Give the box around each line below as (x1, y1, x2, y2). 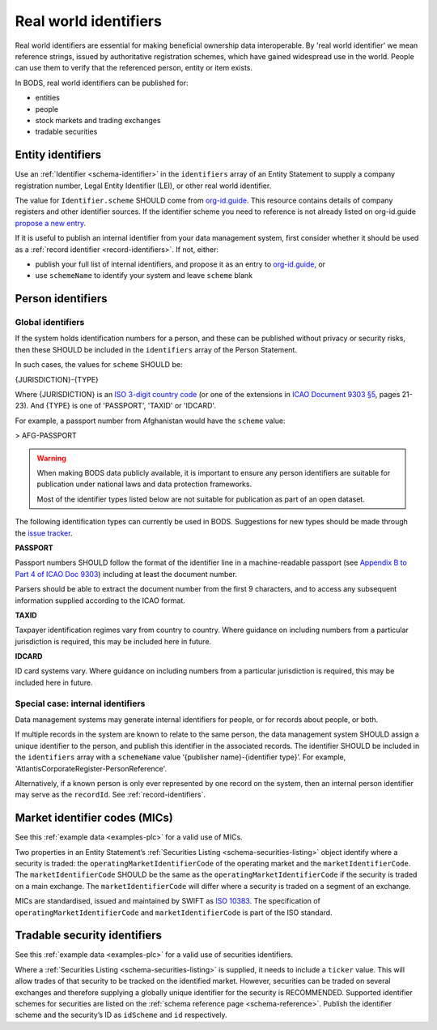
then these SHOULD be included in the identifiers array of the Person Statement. (15, 344, 297, 354)
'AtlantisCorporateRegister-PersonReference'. (15, 763, 168, 773)
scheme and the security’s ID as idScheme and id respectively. (15, 1010, 227, 1020)
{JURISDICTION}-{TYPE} (15, 374, 99, 384)
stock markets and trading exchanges (35, 115, 161, 125)
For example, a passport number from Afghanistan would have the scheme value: (15, 416, 286, 425)
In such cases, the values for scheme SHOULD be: (15, 360, 183, 370)
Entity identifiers (15, 148, 101, 162)
